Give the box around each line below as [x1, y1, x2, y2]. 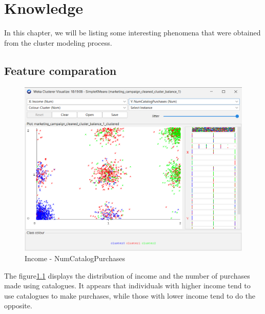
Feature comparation [4, 62, 117, 78]
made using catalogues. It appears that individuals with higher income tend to [4, 280, 251, 291]
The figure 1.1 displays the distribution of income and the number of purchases [4, 270, 250, 281]
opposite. [4, 300, 32, 311]
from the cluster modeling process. [4, 37, 112, 48]
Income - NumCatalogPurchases [25, 253, 125, 264]
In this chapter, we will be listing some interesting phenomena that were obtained [4, 27, 261, 38]
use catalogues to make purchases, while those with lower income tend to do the [4, 290, 255, 301]
